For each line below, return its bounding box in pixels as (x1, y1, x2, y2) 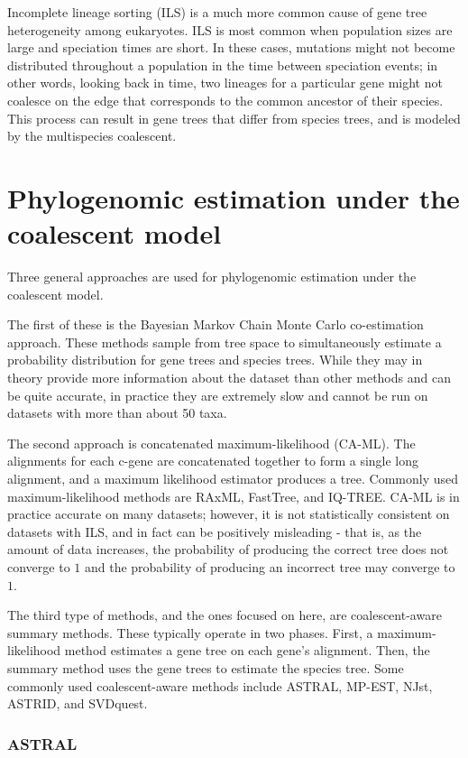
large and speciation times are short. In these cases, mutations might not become (7, 38, 455, 57)
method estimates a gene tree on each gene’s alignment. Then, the (64, 641, 430, 660)
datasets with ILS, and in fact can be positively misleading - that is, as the (7, 522, 422, 541)
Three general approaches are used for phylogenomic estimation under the (7, 267, 417, 286)
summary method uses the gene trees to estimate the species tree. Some (7, 658, 404, 677)
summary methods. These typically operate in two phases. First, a (7, 623, 373, 642)
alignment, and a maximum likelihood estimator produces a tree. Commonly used (7, 469, 459, 487)
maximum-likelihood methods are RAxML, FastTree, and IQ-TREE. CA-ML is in (7, 486, 460, 505)
